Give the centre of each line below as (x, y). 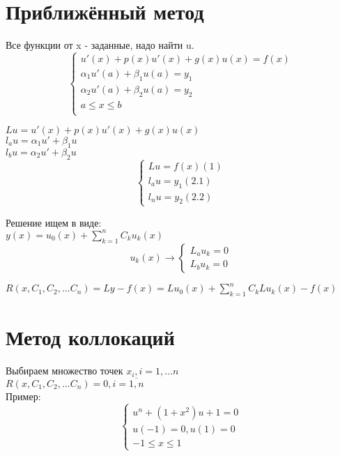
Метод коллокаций (90, 337)
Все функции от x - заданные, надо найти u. (100, 45)
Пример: (23, 396)
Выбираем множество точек (64, 371)
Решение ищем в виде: (54, 222)
